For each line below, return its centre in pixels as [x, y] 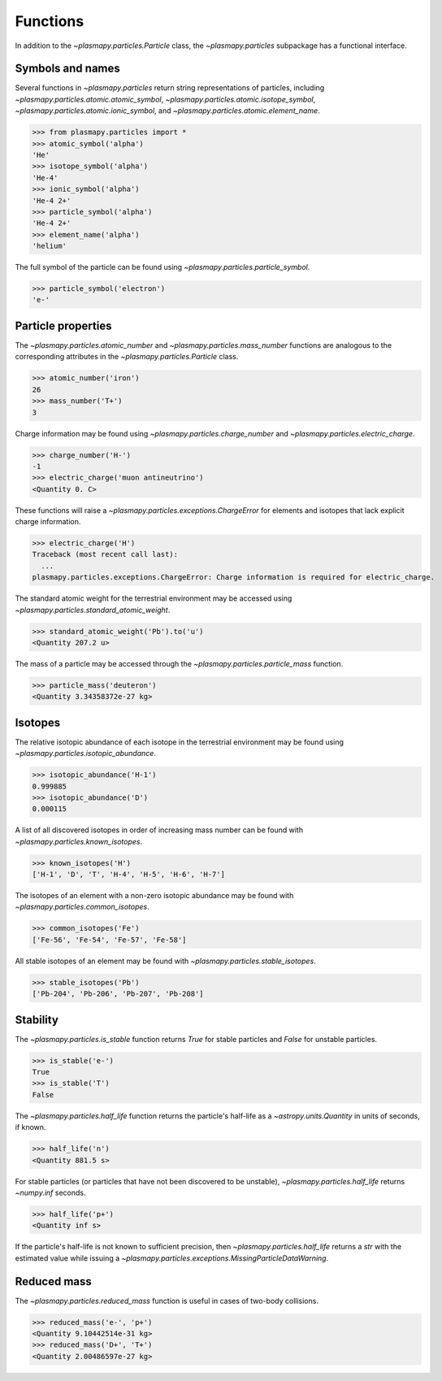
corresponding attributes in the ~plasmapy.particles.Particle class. [127, 357]
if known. [30, 1127]
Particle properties [63, 326]
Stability [37, 1020]
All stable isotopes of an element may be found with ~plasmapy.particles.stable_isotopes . [165, 961]
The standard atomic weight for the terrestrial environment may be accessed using [154, 598]
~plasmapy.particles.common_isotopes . [82, 907]
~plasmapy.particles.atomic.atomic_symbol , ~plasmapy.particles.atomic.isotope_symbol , [165, 99]
